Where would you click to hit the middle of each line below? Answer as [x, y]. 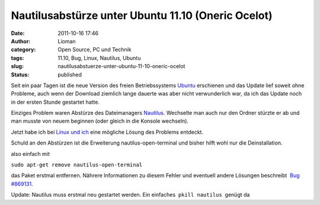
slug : [17, 66]
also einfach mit [31, 153]
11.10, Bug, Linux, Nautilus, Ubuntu [99, 58]
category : [23, 50]
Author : [21, 41]
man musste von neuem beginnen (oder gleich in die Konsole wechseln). [100, 121]
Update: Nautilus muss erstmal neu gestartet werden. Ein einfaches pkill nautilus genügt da [130, 195]
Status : [20, 75]
